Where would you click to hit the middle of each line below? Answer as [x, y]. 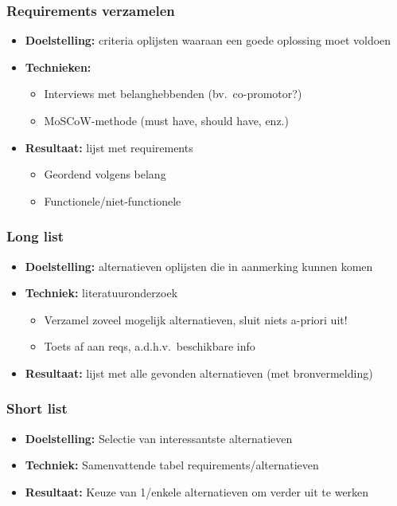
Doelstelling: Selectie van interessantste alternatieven [159, 438]
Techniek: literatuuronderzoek [101, 293]
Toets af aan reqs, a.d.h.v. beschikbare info [150, 346]
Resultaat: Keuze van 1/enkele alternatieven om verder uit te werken [197, 491]
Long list [35, 236]
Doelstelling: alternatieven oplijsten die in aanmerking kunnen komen [199, 266]
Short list [37, 408]
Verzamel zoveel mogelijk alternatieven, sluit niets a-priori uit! [196, 319]
